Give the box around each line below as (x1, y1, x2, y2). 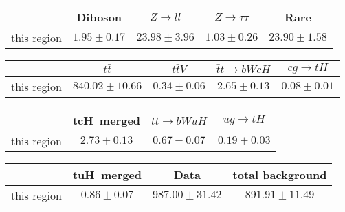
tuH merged (72, 167, 142, 182)
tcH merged (72, 112, 141, 128)
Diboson (76, 9, 122, 25)
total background (232, 167, 327, 182)
